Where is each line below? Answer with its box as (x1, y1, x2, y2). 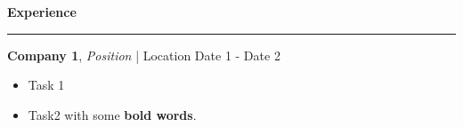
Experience (7, 3, 77, 20)
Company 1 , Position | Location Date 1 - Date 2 (7, 45, 280, 64)
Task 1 (28, 75, 65, 94)
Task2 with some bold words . (28, 105, 197, 123)
